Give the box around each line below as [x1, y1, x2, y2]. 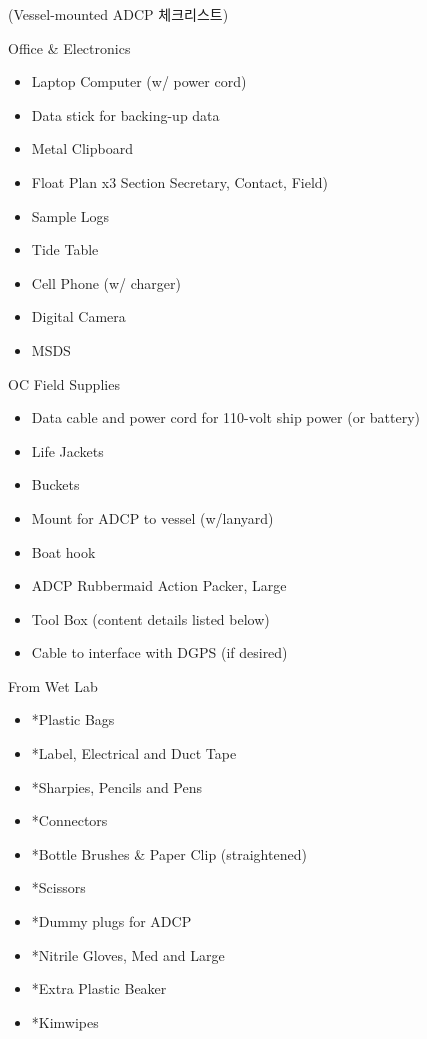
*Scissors [31, 877, 86, 898]
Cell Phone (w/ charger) [31, 272, 182, 293]
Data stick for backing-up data [31, 104, 220, 125]
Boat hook [31, 541, 96, 562]
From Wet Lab [8, 675, 98, 696]
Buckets [31, 474, 80, 495]
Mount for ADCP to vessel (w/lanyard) [31, 507, 274, 528]
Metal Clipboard [31, 138, 133, 159]
